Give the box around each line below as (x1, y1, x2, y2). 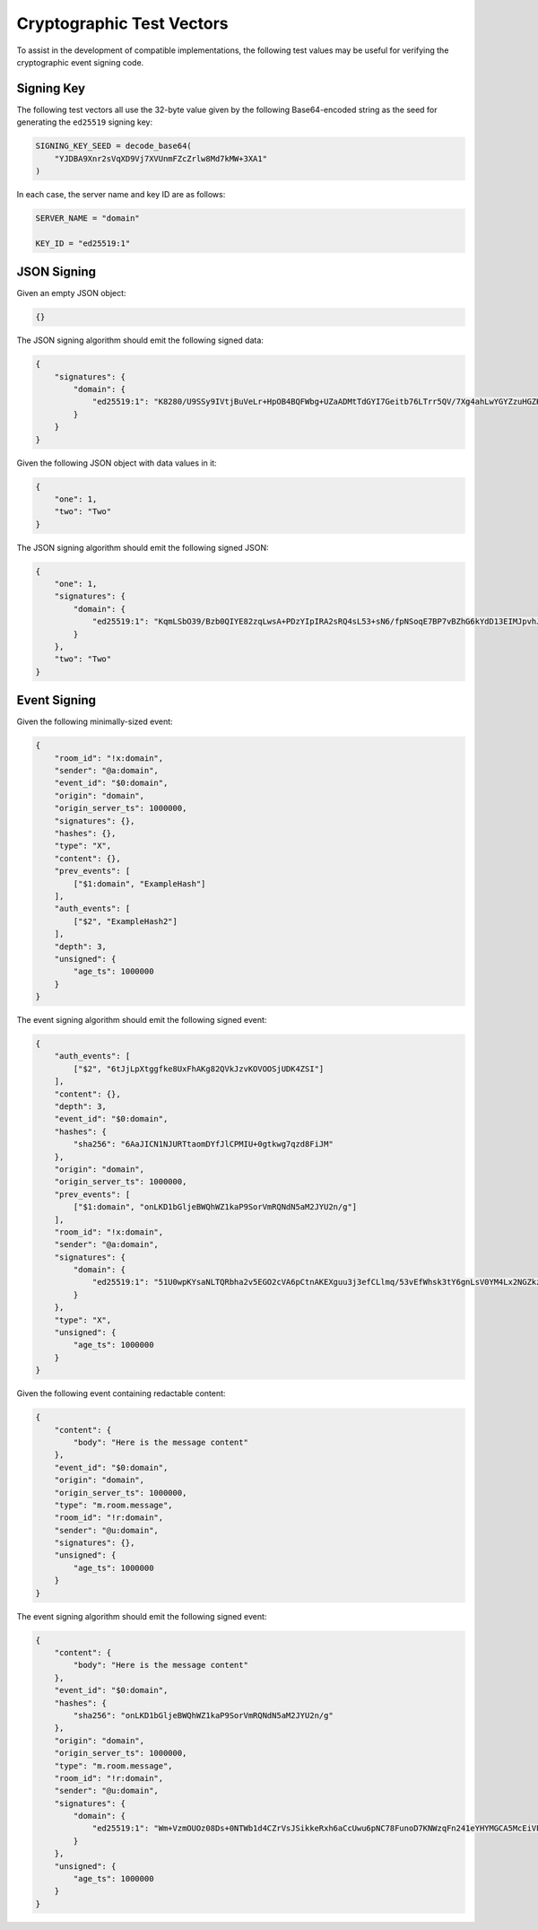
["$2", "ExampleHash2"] (73, 916, 178, 926)
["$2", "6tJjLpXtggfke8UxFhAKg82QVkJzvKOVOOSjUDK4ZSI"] (73, 1063, 325, 1074)
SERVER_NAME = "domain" (35, 213, 141, 223)
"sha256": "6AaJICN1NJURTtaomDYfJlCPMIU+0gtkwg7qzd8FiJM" (73, 1140, 334, 1149)
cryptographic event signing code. (16, 57, 144, 67)
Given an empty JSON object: (16, 288, 126, 299)
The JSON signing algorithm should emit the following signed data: (16, 335, 265, 345)
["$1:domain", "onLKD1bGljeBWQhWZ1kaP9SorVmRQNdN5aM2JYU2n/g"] (73, 1202, 358, 1212)
